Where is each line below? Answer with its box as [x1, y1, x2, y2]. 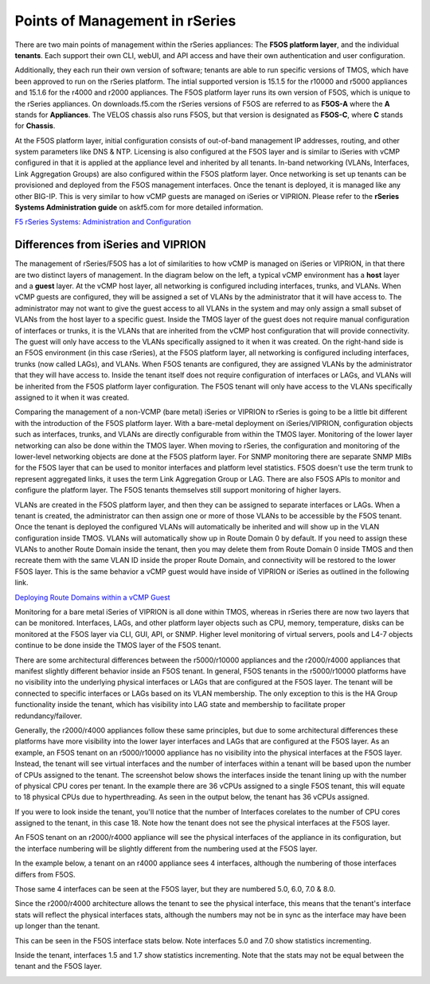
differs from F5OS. [14, 869, 76, 879]
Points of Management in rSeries [14, 12, 236, 29]
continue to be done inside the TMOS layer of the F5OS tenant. [14, 641, 221, 650]
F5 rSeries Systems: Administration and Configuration [14, 217, 191, 227]
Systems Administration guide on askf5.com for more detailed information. [14, 203, 264, 213]
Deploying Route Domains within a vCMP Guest [14, 592, 170, 602]
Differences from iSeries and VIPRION [14, 238, 206, 252]
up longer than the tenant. [14, 921, 100, 931]
